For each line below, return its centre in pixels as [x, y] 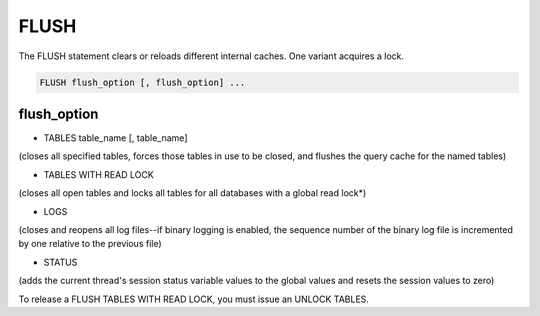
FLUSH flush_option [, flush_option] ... [142, 82]
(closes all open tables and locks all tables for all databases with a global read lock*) [192, 193]
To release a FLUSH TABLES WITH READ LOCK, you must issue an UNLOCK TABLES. [194, 299]
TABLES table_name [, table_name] [115, 138]
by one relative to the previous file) [90, 244]
